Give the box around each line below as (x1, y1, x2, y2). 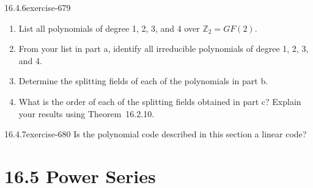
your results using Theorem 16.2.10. (18, 107, 155, 120)
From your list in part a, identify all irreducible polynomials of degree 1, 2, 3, (18, 42, 309, 55)
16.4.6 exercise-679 (4, 1, 71, 13)
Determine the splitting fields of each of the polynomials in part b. (18, 74, 268, 87)
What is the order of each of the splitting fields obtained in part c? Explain (18, 95, 301, 107)
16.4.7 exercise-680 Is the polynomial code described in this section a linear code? (4, 128, 307, 140)
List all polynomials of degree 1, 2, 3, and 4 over (18, 21, 200, 34)
